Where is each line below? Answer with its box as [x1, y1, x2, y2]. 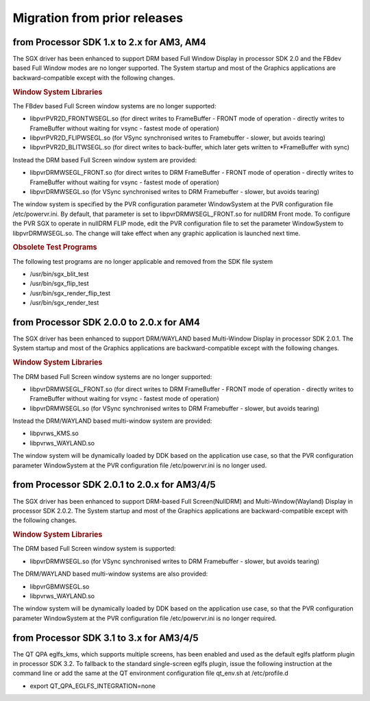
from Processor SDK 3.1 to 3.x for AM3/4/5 [12, 632, 199, 643]
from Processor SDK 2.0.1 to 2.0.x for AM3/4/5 [12, 479, 216, 491]
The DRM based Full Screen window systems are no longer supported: [12, 372, 212, 380]
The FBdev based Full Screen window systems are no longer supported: [12, 101, 217, 110]
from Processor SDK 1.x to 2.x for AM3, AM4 [12, 36, 207, 48]
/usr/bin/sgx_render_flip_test [29, 288, 111, 297]
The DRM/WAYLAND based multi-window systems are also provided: [12, 569, 208, 578]
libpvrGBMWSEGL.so [29, 582, 90, 591]
